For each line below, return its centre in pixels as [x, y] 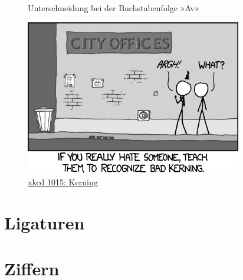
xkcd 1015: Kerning [63, 182]
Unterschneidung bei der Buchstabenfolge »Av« [114, 8]
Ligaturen [45, 222]
